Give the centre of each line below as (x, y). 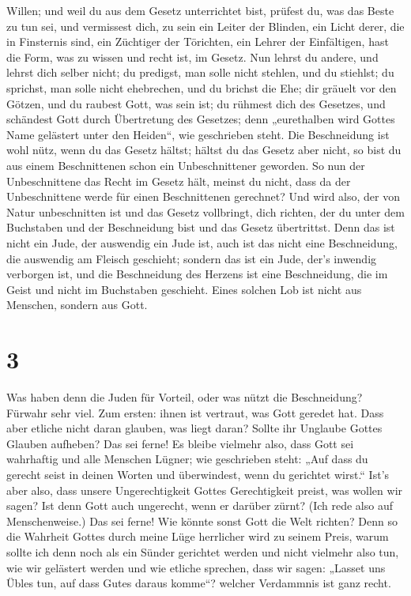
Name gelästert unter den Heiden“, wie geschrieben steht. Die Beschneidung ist (198, 134)
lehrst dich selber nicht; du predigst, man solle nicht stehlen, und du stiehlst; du (200, 72)
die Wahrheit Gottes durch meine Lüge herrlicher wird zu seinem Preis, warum (198, 536)
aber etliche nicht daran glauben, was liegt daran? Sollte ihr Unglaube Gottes (194, 428)
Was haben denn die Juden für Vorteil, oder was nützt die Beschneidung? (185, 397)
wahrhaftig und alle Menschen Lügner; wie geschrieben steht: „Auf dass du (187, 459)
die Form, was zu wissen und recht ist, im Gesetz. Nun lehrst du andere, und (192, 57)
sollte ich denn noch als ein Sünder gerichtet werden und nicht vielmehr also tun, (203, 551)
